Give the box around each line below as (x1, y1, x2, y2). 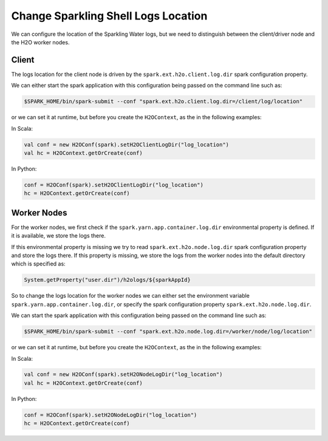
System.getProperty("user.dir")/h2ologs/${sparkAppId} (24, 276, 191, 284)
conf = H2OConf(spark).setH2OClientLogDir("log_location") (24, 181, 203, 188)
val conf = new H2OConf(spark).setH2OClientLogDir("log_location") (24, 141, 230, 148)
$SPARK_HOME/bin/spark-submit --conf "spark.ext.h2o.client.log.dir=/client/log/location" (24, 98, 303, 105)
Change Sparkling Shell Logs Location (11, 9, 208, 22)
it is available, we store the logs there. (11, 232, 106, 239)
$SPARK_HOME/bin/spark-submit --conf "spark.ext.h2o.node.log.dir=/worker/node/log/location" (24, 328, 313, 335)
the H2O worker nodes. (11, 38, 70, 46)
